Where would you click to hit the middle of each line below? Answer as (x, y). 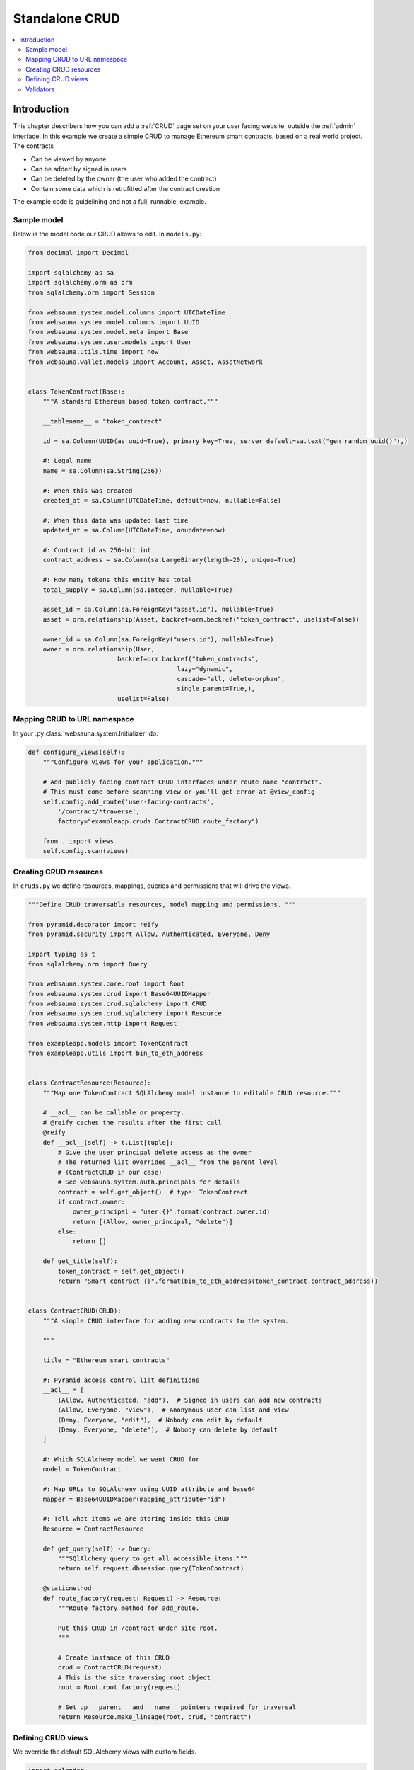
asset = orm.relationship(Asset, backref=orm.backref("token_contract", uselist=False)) (201, 619)
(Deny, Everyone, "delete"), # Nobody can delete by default (168, 1429)
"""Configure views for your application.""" (123, 762)
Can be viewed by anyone (69, 159)
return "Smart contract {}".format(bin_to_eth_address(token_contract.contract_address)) (218, 1281)
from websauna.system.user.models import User (110, 342)
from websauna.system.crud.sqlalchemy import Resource (125, 1014)
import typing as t (61, 954)
